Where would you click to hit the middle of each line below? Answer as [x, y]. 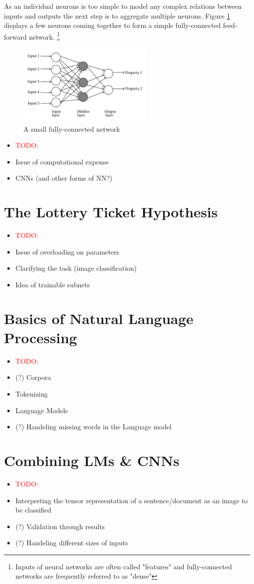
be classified [33, 510]
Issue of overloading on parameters [67, 251]
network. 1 [44, 36]
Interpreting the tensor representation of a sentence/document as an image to [132, 500]
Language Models [42, 410]
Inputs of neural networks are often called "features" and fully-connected [124, 566]
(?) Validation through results [60, 526]
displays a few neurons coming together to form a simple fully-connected [112, 25]
